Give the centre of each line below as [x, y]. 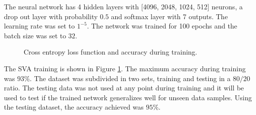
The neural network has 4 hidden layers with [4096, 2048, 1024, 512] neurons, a [123, 6]
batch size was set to [35, 35]
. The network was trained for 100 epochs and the [162, 26]
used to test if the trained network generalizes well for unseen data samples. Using [128, 97]
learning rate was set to [39, 26]
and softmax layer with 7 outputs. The [169, 16]
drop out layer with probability [51, 16]
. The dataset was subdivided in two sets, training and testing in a [130, 78]
